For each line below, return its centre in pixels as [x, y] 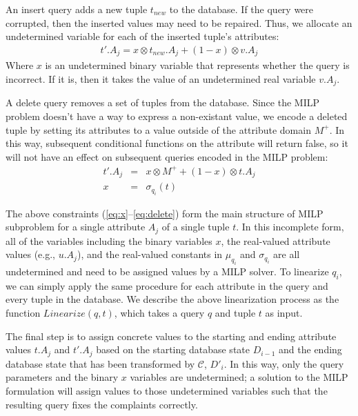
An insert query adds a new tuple [77, 9]
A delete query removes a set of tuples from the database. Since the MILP [162, 102]
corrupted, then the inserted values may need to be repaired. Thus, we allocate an [179, 22]
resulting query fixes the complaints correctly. [102, 404]
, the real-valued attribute [276, 240]
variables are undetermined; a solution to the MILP [239, 377]
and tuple [235, 313]
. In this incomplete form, [290, 227]
